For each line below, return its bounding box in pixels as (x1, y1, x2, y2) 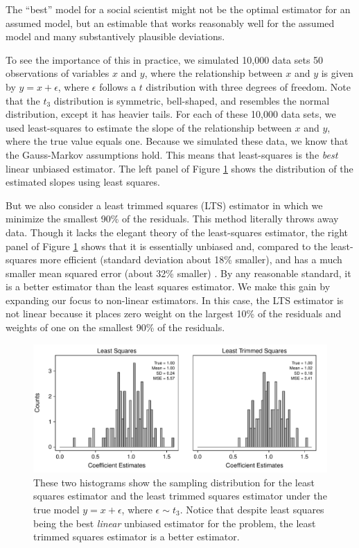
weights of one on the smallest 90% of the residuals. (6, 320, 225, 335)
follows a (99, 79, 137, 94)
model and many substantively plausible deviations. (6, 29, 225, 44)
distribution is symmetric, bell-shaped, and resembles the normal (53, 93, 330, 107)
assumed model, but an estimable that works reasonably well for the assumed (6, 15, 335, 30)
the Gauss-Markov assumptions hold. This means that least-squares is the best (6, 147, 338, 161)
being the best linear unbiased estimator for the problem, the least (33, 515, 316, 530)
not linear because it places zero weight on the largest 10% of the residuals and (6, 306, 342, 321)
